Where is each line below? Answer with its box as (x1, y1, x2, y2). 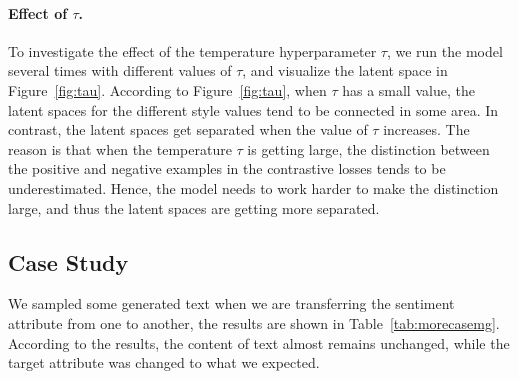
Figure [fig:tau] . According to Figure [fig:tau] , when (8, 79, 327, 100)
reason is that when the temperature (8, 138, 232, 159)
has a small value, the (342, 79, 475, 100)
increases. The (383, 119, 470, 140)
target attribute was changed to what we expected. (8, 352, 320, 373)
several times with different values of (8, 60, 232, 81)
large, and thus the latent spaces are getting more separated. (8, 197, 380, 218)
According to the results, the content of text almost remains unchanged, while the (8, 332, 510, 353)
